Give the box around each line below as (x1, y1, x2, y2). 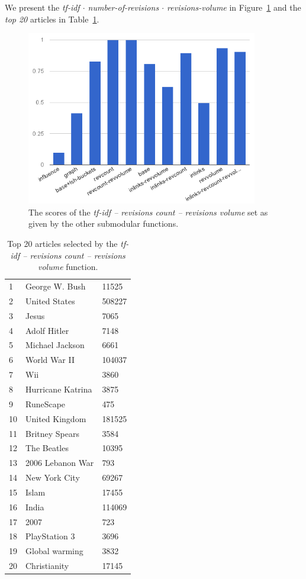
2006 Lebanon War (25, 456, 94, 469)
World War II (25, 353, 75, 366)
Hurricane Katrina (25, 382, 92, 395)
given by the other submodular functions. (28, 217, 179, 230)
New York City (25, 471, 80, 484)
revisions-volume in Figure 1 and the (167, 1, 301, 13)
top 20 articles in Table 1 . (5, 12, 99, 25)
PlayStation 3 (25, 530, 75, 542)
